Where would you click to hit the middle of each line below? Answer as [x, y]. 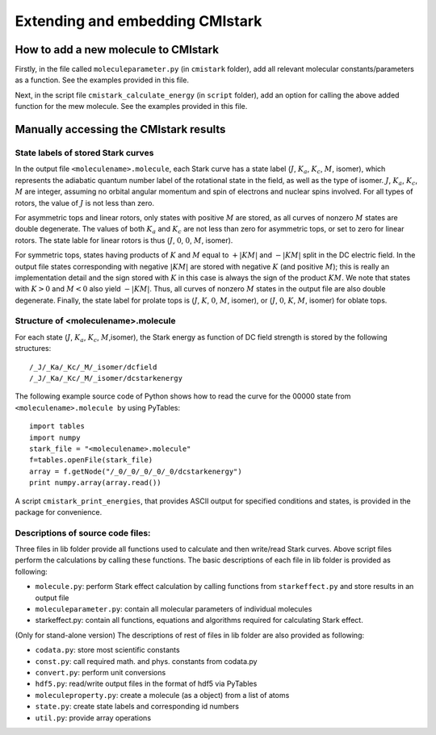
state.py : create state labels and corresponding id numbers [137, 707]
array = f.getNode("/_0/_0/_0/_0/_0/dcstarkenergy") [136, 471]
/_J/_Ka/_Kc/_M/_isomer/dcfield [93, 367]
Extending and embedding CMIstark [138, 21]
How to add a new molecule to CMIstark [117, 50]
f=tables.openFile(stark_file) [91, 460]
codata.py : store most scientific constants [108, 650]
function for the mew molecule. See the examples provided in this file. [131, 106]
